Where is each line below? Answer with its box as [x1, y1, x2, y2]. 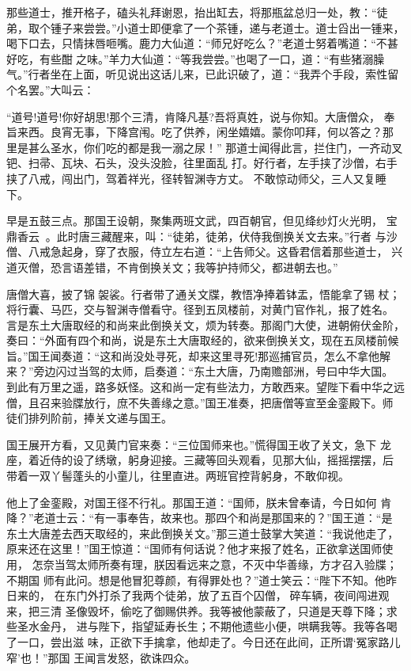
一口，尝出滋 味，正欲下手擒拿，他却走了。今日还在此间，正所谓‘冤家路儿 [17, 633, 401, 650]
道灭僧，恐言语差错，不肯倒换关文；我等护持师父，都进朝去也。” [6, 258, 338, 275]
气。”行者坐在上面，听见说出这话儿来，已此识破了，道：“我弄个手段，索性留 [6, 66, 399, 82]
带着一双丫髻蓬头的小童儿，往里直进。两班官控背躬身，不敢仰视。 [6, 467, 349, 484]
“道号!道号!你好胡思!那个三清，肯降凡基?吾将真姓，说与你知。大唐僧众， [6, 108, 380, 124]
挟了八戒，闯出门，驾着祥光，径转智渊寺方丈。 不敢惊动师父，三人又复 [6, 170, 375, 186]
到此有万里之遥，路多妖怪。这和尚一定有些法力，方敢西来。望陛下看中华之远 [6, 379, 405, 395]
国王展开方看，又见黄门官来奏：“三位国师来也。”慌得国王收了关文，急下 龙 [6, 436, 391, 452]
